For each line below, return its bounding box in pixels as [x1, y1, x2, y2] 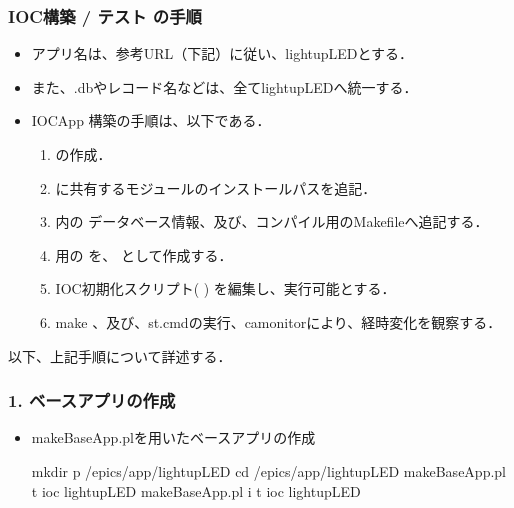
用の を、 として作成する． [55, 244, 233, 265]
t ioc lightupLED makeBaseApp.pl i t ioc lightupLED [31, 480, 361, 501]
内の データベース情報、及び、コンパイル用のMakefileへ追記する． [55, 211, 489, 232]
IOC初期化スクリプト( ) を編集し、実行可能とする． [55, 278, 396, 299]
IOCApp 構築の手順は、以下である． [31, 110, 271, 131]
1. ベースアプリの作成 [8, 388, 176, 413]
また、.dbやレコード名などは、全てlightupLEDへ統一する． [31, 76, 418, 97]
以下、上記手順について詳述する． [8, 345, 232, 366]
